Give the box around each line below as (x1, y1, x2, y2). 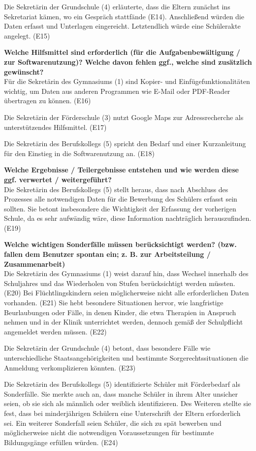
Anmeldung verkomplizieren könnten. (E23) (4, 362, 136, 372)
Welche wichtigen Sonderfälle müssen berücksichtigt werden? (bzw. (4, 239, 237, 249)
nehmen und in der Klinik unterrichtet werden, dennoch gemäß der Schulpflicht (4, 317, 243, 327)
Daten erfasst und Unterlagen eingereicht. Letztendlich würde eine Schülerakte (4, 21, 241, 31)
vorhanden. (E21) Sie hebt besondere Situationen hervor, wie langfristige (4, 297, 224, 308)
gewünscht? (4, 66, 44, 77)
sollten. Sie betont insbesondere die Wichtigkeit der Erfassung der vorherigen (4, 203, 236, 213)
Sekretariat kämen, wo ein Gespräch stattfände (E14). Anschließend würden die (4, 11, 244, 21)
